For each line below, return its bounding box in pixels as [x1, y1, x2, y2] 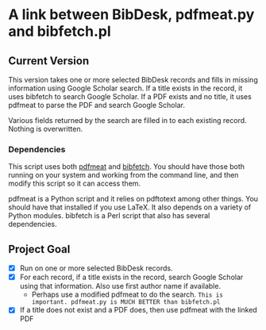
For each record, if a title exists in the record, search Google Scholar [19, 272, 244, 282]
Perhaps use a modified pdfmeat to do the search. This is [31, 290, 224, 299]
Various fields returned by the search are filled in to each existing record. [8, 116, 248, 125]
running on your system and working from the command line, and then [8, 171, 239, 180]
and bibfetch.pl [8, 22, 111, 40]
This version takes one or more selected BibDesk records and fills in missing [8, 75, 258, 84]
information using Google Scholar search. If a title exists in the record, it [8, 83, 243, 93]
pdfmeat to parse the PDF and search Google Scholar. [8, 101, 185, 109]
